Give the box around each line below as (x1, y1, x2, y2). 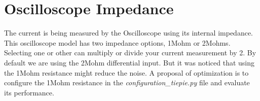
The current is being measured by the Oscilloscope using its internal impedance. (4, 27, 253, 38)
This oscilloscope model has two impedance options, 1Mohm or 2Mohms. (4, 37, 231, 48)
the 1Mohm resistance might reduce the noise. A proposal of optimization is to (4, 67, 249, 78)
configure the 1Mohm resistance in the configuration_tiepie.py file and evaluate (4, 77, 250, 88)
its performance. (4, 87, 54, 97)
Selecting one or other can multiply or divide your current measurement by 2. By (4, 47, 256, 58)
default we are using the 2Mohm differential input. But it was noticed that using (4, 57, 255, 68)
